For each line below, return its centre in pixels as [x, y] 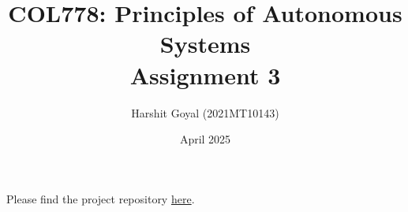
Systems [205, 44]
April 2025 [205, 139]
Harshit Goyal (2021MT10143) [205, 112]
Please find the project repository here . [101, 198]
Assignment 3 [205, 74]
